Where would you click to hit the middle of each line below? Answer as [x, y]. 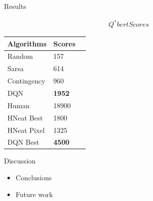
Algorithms [27, 43]
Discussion [20, 161]
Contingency [26, 81]
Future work [34, 194]
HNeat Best [25, 117]
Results [15, 6]
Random [20, 56]
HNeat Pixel [26, 130]
